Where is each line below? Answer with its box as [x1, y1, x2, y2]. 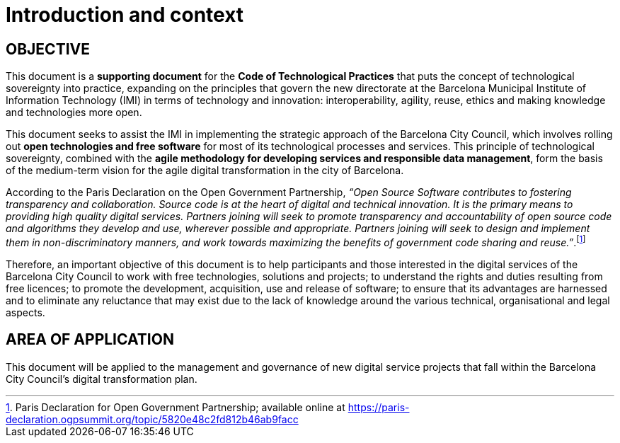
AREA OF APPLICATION [6, 330, 174, 349]
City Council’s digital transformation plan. [6, 372, 197, 385]
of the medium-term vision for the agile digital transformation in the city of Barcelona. [6, 164, 404, 177]
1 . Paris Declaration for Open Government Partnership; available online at [6, 401, 345, 413]
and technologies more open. [6, 106, 142, 119]
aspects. [6, 306, 45, 318]
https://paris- [348, 401, 410, 413]
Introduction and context [6, 3, 244, 27]
